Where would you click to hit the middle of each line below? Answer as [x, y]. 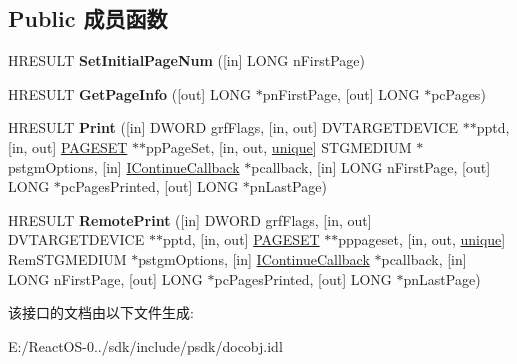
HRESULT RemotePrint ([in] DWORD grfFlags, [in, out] [190, 219]
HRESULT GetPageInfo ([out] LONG [130, 93]
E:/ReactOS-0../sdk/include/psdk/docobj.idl [145, 345]
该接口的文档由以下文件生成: [101, 312]
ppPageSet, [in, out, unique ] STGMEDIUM [279, 146]
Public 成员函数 [88, 18]
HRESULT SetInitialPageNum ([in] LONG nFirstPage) [186, 60]
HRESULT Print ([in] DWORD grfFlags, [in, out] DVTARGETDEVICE [233, 127]
